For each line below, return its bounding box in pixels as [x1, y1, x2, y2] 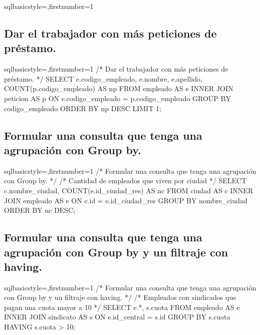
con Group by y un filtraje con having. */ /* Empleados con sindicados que [4, 292, 236, 302]
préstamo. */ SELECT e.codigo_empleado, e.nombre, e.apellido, [4, 73, 202, 84]
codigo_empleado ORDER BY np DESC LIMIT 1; [4, 103, 161, 113]
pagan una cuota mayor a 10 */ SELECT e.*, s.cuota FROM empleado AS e [4, 301, 240, 312]
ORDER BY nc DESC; [4, 205, 76, 215]
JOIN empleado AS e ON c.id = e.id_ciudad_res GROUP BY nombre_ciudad [4, 195, 247, 205]
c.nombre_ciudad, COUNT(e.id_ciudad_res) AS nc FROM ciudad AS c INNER [4, 185, 253, 195]
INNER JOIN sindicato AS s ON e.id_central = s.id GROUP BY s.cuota [4, 311, 230, 322]
